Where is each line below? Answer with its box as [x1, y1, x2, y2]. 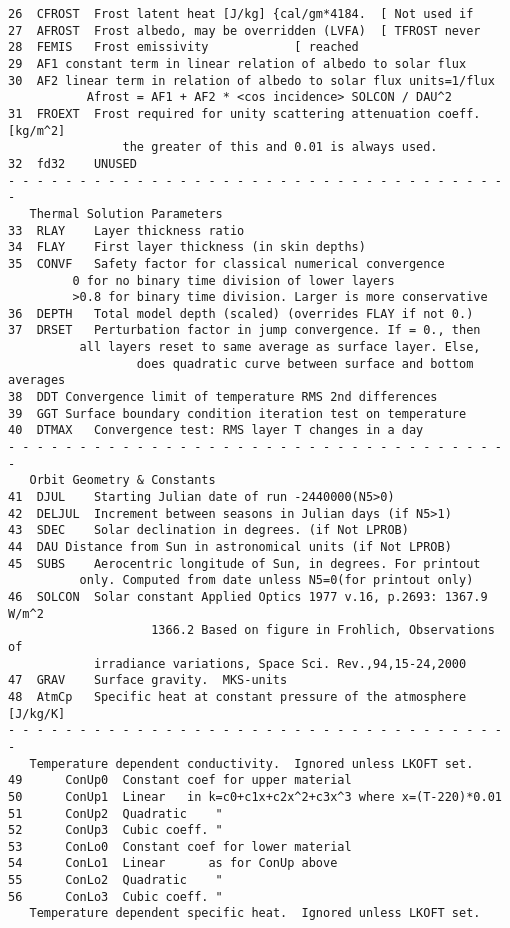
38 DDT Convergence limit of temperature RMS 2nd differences [8, 390, 438, 405]
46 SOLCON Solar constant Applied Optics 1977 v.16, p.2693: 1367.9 [8, 589, 488, 604]
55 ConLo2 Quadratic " [8, 873, 223, 888]
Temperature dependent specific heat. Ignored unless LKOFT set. [29, 906, 481, 921]
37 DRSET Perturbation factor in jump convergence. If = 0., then [8, 323, 481, 338]
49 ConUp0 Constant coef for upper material [8, 773, 352, 788]
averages [8, 373, 66, 388]
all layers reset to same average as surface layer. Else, [79, 340, 481, 355]
